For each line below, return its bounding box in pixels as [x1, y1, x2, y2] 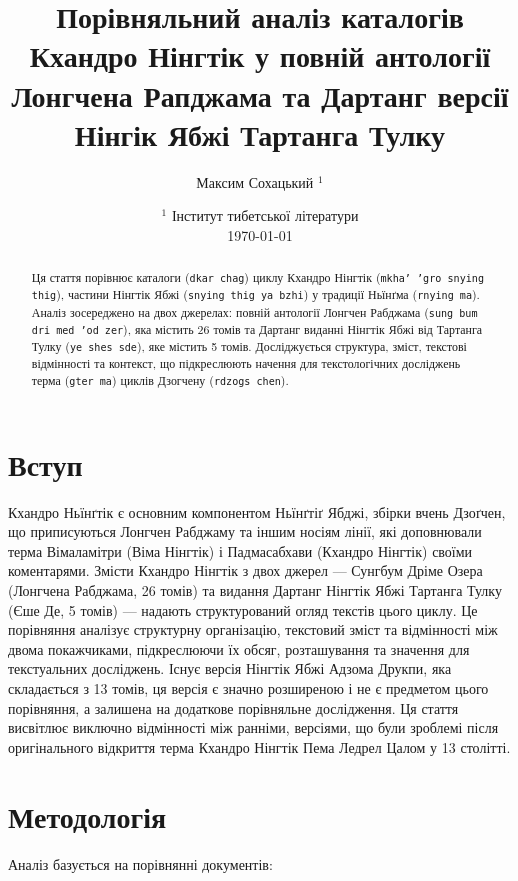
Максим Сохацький [196, 171, 314, 192]
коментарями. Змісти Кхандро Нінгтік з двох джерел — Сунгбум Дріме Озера [8, 560, 483, 581]
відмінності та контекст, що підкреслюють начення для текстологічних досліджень [31, 354, 461, 371]
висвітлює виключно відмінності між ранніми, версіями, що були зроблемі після [8, 717, 499, 738]
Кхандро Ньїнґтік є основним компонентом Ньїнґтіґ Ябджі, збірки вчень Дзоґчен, [8, 501, 506, 522]
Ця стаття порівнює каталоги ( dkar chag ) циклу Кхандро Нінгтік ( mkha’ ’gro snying [31, 269, 484, 286]
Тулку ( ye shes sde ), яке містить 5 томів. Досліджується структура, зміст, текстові [31, 337, 467, 354]
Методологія [8, 795, 167, 836]
